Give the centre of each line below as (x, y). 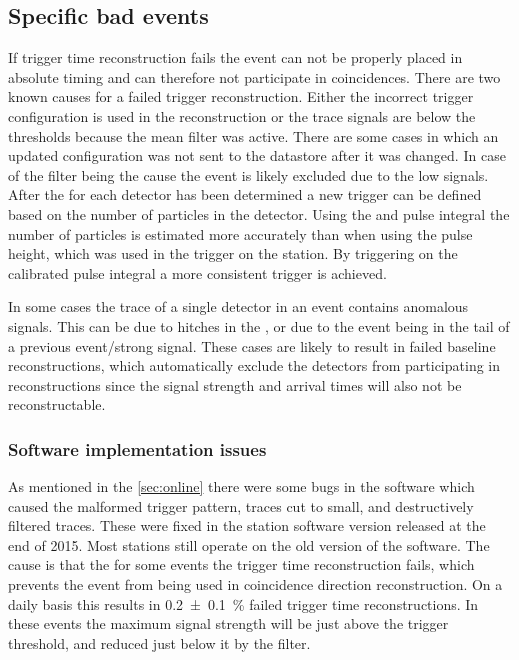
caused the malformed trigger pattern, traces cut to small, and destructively (241, 505)
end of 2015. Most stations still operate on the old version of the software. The (249, 544)
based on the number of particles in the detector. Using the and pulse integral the (259, 213)
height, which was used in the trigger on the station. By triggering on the (233, 253)
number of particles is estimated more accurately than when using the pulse (240, 233)
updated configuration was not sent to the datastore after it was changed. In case (257, 155)
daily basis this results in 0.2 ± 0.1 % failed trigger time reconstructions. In (243, 603)
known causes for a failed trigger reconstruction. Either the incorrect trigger (241, 96)
